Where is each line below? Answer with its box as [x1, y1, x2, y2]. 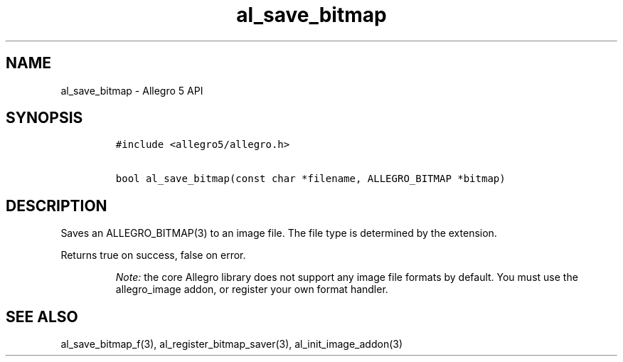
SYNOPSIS [6, 109, 83, 127]
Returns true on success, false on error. [60, 249, 246, 262]
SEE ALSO [6, 307, 78, 326]
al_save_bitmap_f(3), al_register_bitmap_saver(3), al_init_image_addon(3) [60, 338, 403, 351]
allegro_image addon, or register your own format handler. [115, 283, 388, 296]
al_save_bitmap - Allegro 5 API [60, 84, 203, 97]
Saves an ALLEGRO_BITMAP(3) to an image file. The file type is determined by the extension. [60, 227, 497, 240]
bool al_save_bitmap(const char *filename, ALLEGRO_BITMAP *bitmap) [115, 173, 506, 185]
